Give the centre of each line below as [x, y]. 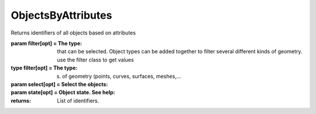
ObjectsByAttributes [61, 15]
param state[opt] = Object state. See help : [63, 92]
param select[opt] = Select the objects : [59, 84]
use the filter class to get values [95, 60]
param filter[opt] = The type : [46, 43]
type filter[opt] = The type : [44, 68]
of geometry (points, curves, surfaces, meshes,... [122, 76]
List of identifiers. [78, 101]
